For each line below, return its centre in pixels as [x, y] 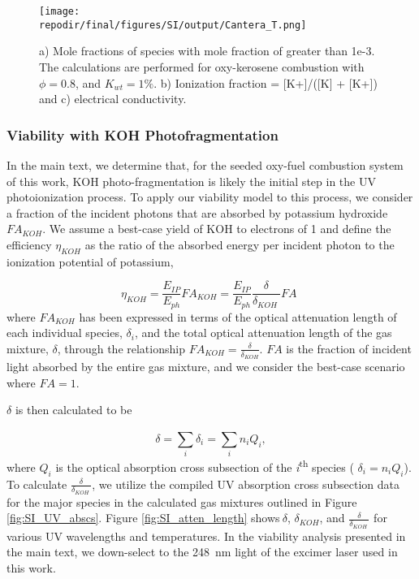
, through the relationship [121, 348]
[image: [60, 11]
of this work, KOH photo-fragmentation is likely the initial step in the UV [191, 181]
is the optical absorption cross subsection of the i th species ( [205, 466]
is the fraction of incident [349, 348]
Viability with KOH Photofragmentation [143, 134]
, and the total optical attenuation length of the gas [263, 333]
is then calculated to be [73, 410]
